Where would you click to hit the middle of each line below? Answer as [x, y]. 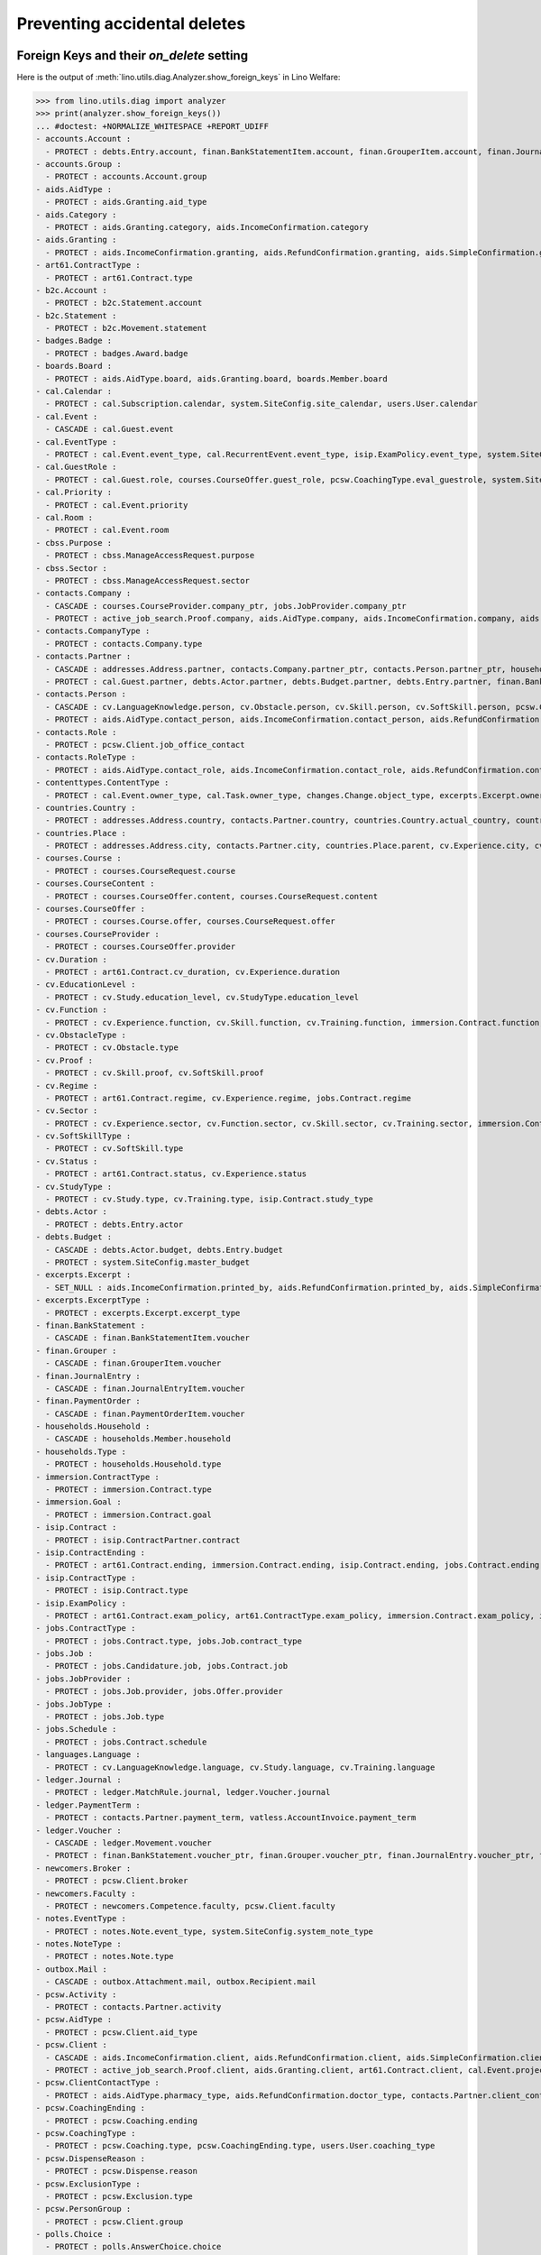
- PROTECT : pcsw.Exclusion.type [119, 2196]
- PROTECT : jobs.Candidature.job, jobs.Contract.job [167, 1666]
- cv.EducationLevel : [86, 985]
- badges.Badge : [74, 341]
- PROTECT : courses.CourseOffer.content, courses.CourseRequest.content [212, 896]
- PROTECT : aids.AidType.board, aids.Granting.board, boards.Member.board [216, 378]
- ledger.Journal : [78, 1780]
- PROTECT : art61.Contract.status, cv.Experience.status [176, 1174]
